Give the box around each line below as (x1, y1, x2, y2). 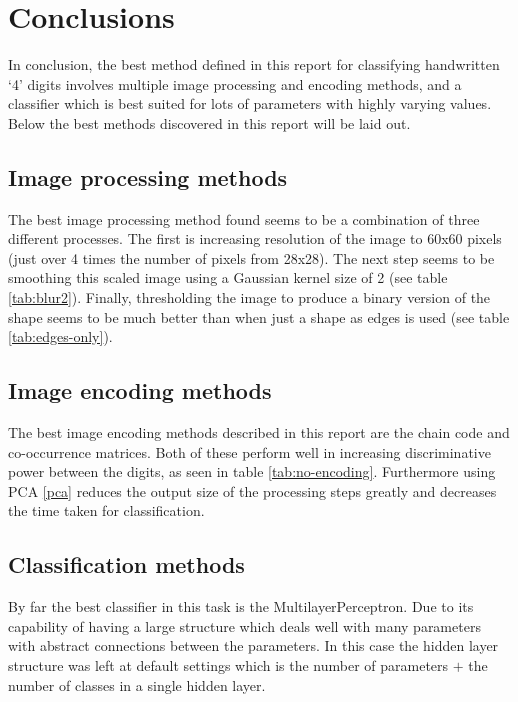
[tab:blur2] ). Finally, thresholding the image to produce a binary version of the (8, 287, 491, 308)
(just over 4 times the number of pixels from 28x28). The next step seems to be (8, 247, 495, 268)
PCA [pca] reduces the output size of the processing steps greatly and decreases (8, 480, 497, 501)
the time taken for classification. (8, 500, 205, 521)
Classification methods (8, 549, 245, 580)
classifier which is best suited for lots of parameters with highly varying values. (8, 93, 492, 114)
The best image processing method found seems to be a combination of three (8, 208, 480, 229)
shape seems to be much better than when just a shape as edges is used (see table (8, 306, 510, 327)
